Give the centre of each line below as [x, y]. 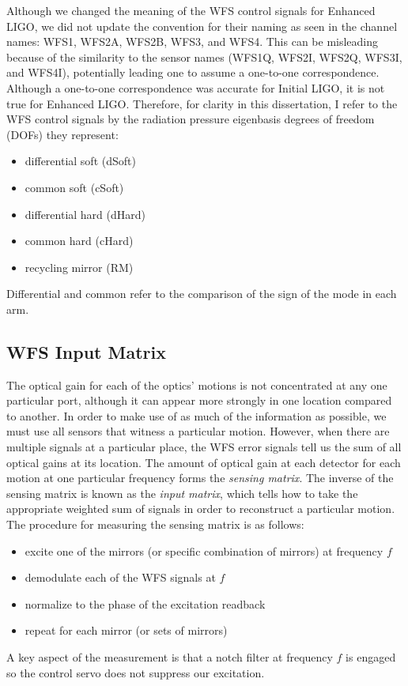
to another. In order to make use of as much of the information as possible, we [196, 415]
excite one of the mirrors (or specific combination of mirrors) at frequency [204, 550]
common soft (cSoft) [74, 187]
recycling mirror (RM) [79, 267]
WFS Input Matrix [86, 351]
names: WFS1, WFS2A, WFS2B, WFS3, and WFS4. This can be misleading [193, 41]
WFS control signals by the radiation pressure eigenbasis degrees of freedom [191, 119]
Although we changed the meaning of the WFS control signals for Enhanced [191, 10]
